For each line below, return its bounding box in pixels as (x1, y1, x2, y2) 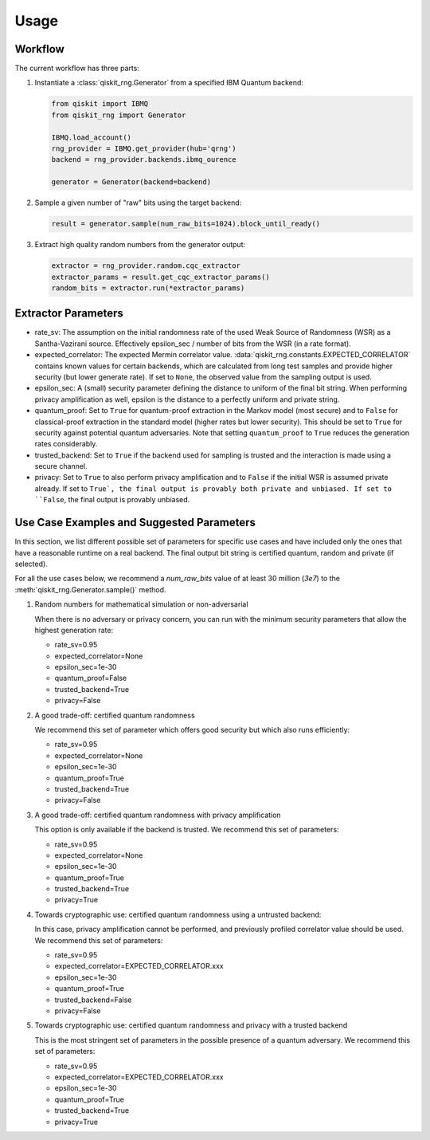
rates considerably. (34, 439, 98, 449)
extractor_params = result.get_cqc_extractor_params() (51, 272, 270, 281)
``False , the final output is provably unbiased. (34, 495, 190, 505)
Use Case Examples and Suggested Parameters (14, 516, 256, 529)
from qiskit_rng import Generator (51, 110, 186, 120)
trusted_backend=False (54, 995, 132, 1004)
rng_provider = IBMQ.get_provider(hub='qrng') (51, 144, 236, 153)
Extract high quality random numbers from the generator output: (34, 240, 246, 250)
